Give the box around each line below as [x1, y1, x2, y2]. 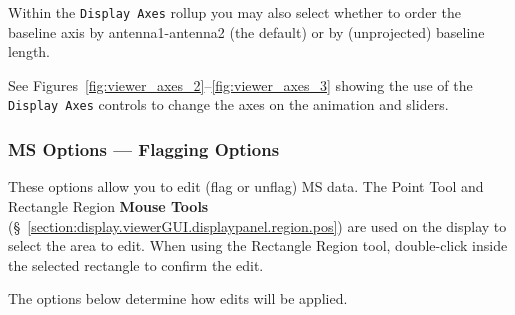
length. [8, 41, 51, 62]
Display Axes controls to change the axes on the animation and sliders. [8, 94, 449, 115]
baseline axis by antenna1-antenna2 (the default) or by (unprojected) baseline [8, 21, 485, 42]
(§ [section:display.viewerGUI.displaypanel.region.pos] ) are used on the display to [8, 215, 507, 236]
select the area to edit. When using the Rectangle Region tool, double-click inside [8, 235, 508, 256]
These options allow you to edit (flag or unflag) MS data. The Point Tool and [8, 176, 484, 197]
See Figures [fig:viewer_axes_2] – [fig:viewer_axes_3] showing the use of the [8, 74, 473, 95]
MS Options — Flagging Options [8, 137, 280, 162]
